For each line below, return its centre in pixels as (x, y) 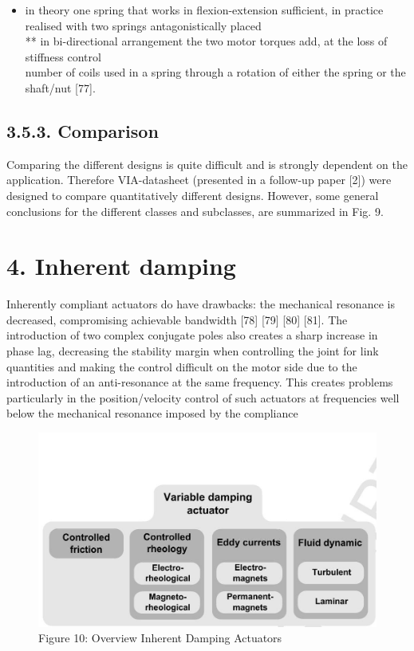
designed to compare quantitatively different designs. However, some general (193, 195)
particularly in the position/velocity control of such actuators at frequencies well (203, 397)
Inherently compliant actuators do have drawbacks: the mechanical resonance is (201, 304)
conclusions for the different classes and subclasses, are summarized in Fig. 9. (195, 211)
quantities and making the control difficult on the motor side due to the (182, 366)
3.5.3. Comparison (83, 130)
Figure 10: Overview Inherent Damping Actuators (160, 638)
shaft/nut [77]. (60, 87)
